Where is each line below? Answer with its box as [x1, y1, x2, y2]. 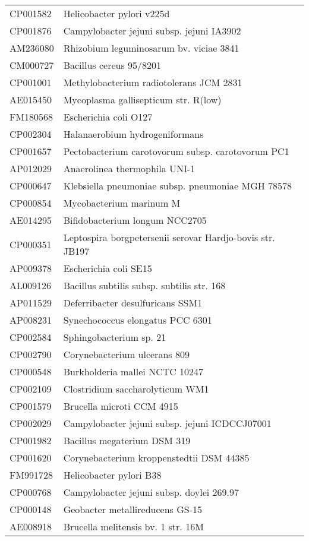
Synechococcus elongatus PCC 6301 [63, 313, 212, 327]
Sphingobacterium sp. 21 [63, 330, 166, 344]
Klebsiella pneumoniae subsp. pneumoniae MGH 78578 [63, 179, 292, 192]
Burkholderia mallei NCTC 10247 [63, 365, 204, 378]
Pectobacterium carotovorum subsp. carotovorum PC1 [63, 144, 289, 158]
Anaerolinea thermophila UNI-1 [63, 162, 196, 175]
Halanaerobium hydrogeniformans [63, 127, 204, 141]
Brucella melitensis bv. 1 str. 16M [63, 520, 204, 533]
